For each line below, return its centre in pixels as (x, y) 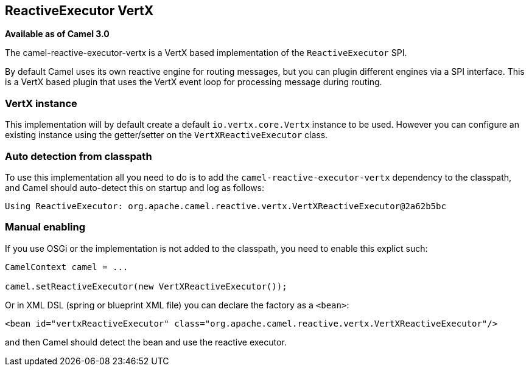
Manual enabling (45, 227)
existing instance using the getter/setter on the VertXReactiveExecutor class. (166, 135)
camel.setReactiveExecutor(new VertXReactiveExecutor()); (146, 286)
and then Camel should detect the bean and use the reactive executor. (146, 342)
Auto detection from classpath (79, 156)
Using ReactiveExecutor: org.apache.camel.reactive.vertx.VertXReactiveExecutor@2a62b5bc (226, 206)
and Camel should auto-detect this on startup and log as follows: (135, 187)
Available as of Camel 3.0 (57, 34)
